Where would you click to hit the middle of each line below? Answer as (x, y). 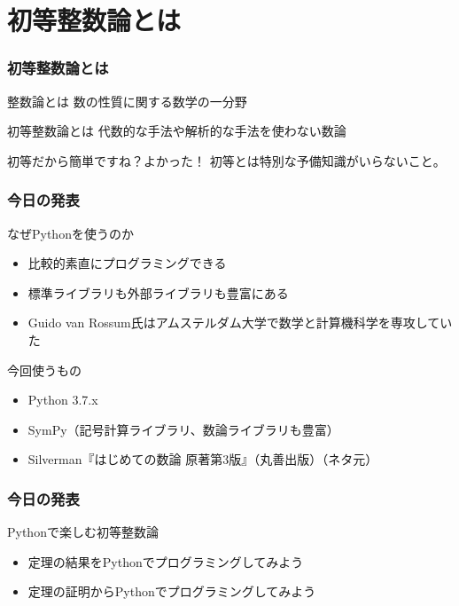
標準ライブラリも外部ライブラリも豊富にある (158, 292)
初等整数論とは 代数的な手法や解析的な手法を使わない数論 (177, 131)
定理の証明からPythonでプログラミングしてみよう (172, 591)
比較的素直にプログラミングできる (127, 263)
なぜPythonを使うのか (70, 233)
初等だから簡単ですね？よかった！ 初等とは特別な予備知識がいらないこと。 (226, 160)
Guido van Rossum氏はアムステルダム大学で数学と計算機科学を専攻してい (240, 323)
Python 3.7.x (63, 400)
